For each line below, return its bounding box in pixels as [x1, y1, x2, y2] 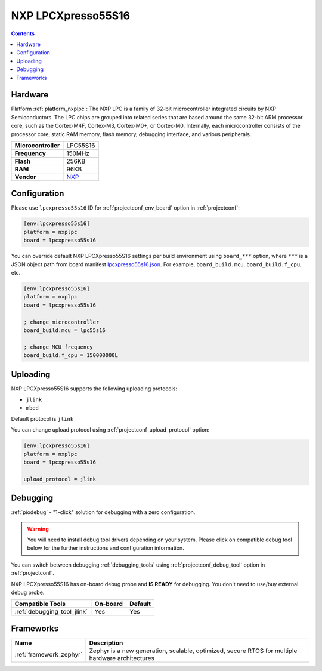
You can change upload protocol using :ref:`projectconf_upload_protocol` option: [11, 426, 210, 433]
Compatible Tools [14, 600, 66, 608]
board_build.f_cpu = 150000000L [23, 352, 119, 359]
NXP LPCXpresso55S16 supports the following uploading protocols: [11, 385, 177, 392]
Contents [11, 30, 35, 37]
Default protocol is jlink [11, 415, 74, 422]
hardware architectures [89, 654, 155, 662]
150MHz [66, 149, 89, 158]
